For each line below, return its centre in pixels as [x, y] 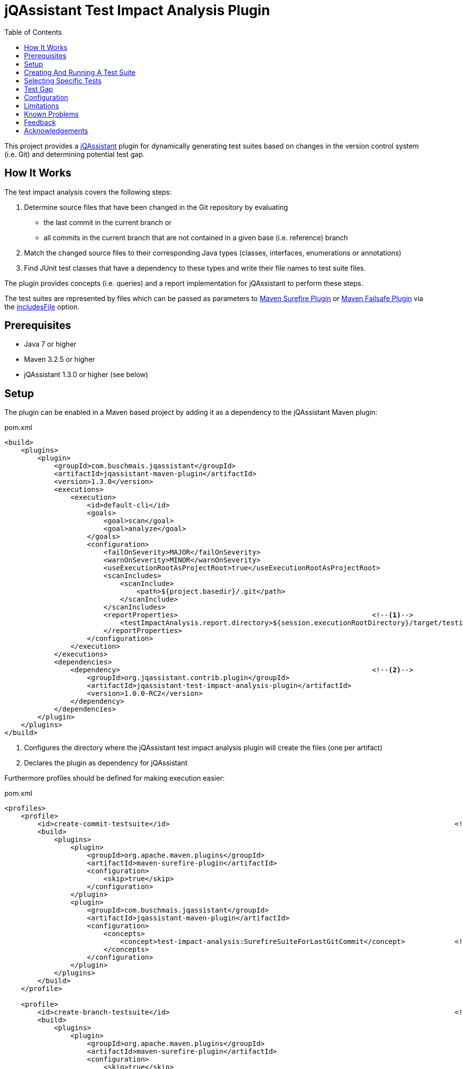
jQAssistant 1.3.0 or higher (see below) [86, 375]
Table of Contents [33, 32]
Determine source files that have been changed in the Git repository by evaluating [156, 207]
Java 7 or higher [50, 344]
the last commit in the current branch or [108, 222]
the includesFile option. [42, 306]
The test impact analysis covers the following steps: [88, 192]
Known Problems [51, 114]
